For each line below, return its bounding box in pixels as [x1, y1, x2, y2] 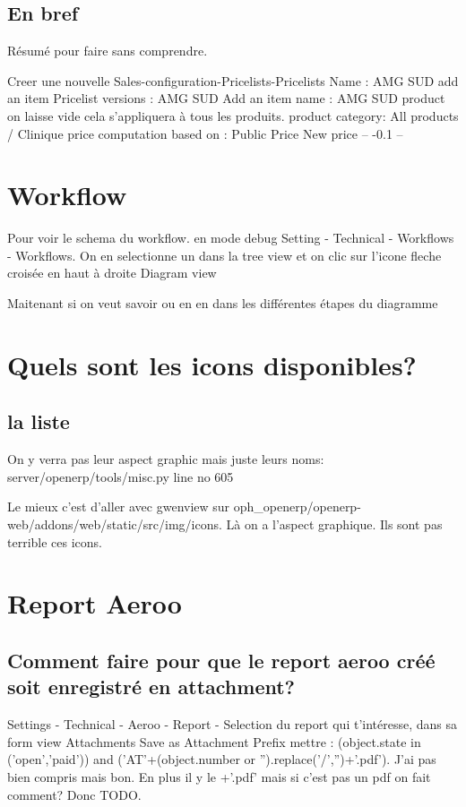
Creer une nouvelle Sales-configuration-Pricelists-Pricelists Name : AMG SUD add [7, 71, 459, 90]
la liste [7, 408, 70, 435]
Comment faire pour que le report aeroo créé [7, 646, 436, 674]
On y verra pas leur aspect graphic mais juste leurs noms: [7, 450, 324, 468]
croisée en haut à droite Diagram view [7, 263, 217, 282]
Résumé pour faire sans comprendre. [7, 41, 208, 60]
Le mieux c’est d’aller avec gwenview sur [7, 497, 230, 516]
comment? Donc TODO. [7, 785, 142, 803]
